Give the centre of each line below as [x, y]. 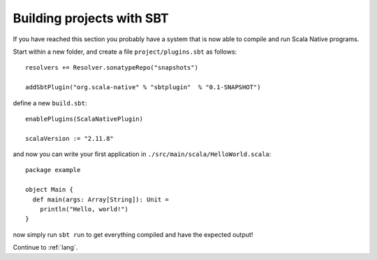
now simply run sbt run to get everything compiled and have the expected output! [133, 234]
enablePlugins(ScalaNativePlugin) [84, 119]
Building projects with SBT [91, 18]
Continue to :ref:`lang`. [45, 247]
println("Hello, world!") [84, 209]
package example [53, 170]
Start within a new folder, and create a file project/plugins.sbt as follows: [125, 52]
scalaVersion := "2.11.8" [70, 138]
